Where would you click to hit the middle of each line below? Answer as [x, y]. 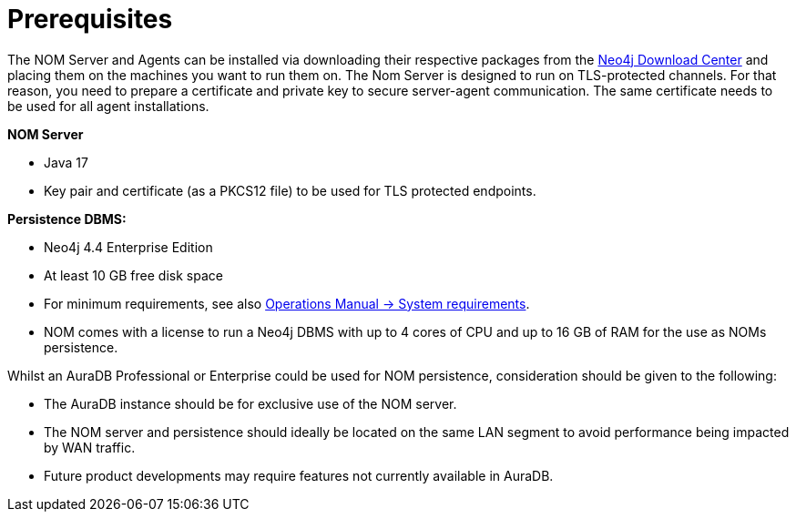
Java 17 [66, 162]
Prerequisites [90, 19]
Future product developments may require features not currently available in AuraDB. [299, 475]
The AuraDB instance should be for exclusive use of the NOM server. [250, 403]
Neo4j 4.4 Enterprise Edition [128, 247]
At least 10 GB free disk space [133, 275]
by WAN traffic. [90, 447]
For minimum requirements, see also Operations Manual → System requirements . [287, 303]
